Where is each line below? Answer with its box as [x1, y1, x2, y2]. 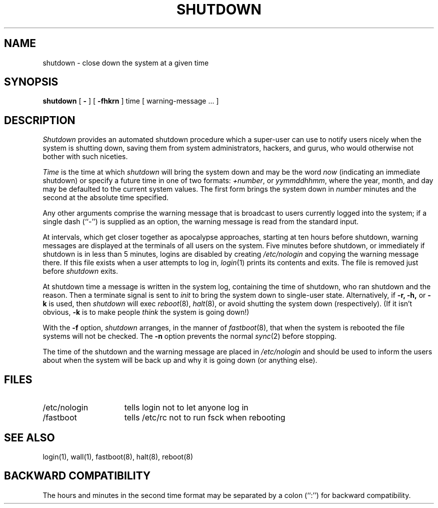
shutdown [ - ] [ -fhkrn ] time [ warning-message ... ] [42, 97, 219, 106]
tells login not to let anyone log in [124, 402, 248, 413]
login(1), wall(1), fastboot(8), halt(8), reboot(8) [42, 452, 193, 461]
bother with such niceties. [42, 152, 128, 161]
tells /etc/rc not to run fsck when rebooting [124, 412, 285, 423]
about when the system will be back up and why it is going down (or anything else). [42, 356, 317, 365]
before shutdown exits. [42, 267, 118, 276]
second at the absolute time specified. [42, 193, 169, 202]
